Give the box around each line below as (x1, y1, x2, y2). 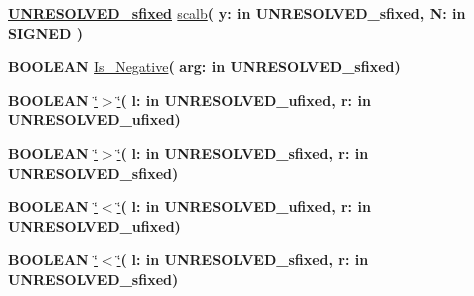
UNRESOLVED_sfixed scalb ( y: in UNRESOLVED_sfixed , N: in (8, 3, 466, 23)
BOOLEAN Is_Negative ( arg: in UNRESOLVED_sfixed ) (8, 56, 401, 77)
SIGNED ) (8, 22, 83, 43)
